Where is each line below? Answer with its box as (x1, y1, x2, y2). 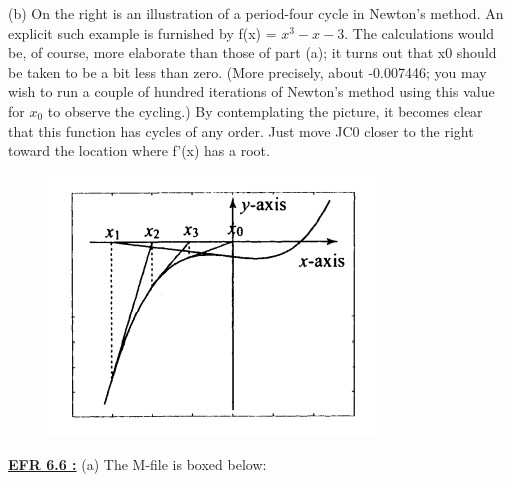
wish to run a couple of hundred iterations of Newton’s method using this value (8, 81, 495, 102)
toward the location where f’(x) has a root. (8, 140, 270, 161)
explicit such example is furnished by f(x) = (8, 22, 277, 43)
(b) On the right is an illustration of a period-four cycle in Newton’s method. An (8, 3, 504, 23)
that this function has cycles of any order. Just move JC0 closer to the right (8, 120, 474, 141)
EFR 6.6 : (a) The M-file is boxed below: (8, 454, 267, 475)
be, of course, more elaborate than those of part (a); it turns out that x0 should (8, 42, 497, 63)
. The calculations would (344, 22, 495, 43)
